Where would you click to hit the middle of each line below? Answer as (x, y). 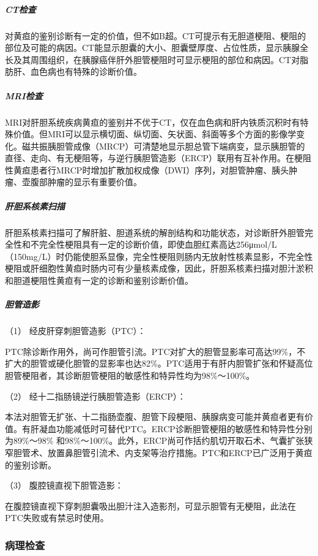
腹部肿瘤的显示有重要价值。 (86, 182)
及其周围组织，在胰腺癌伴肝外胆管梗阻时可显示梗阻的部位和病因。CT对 (157, 59)
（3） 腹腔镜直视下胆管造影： (64, 485)
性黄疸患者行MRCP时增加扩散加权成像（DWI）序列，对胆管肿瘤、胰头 (147, 169)
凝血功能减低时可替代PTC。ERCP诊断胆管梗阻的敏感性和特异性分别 (176, 428)
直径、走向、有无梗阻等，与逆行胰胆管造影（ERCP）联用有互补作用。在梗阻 (158, 158)
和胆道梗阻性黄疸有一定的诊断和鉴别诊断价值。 (99, 280)
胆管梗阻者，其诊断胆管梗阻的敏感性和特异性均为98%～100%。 (130, 375)
